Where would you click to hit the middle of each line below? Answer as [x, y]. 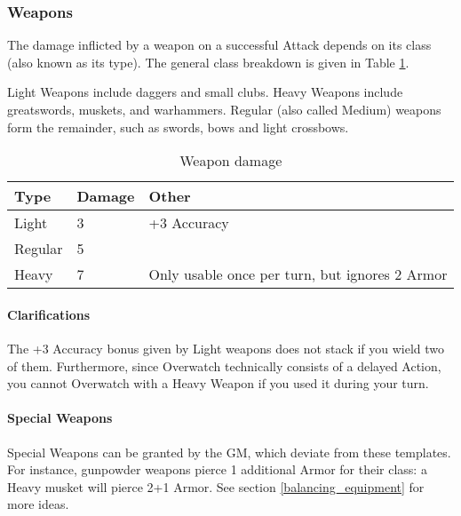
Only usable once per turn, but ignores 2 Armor [298, 274]
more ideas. [38, 504]
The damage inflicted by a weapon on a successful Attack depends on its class [219, 45]
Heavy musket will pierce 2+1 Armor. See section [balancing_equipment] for [216, 486]
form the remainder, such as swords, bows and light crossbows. [178, 127]
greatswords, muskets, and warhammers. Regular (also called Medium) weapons [224, 109]
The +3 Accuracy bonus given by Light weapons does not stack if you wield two [226, 348]
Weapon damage [231, 161]
